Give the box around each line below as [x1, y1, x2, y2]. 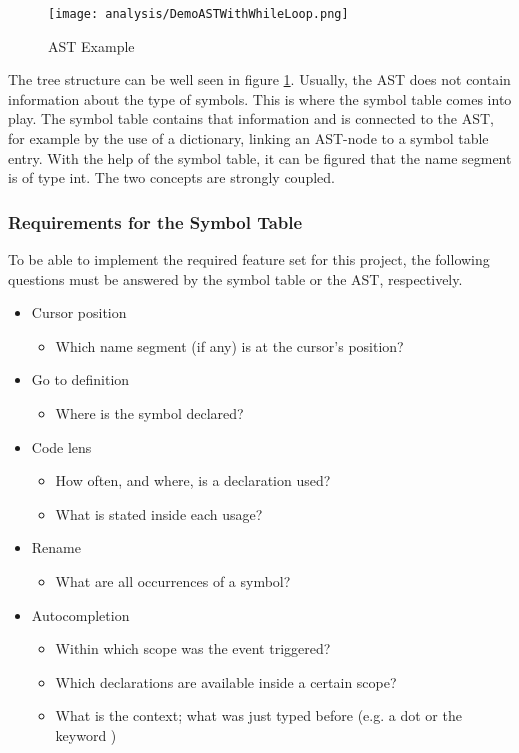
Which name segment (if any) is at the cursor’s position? [55, 335, 404, 356]
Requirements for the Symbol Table [8, 209, 303, 234]
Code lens [31, 436, 92, 457]
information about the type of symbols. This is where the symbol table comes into [8, 88, 512, 109]
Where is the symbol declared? [55, 403, 244, 423]
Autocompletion [31, 604, 130, 625]
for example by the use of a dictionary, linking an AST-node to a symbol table [8, 128, 489, 149]
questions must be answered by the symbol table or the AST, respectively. [8, 268, 463, 289]
